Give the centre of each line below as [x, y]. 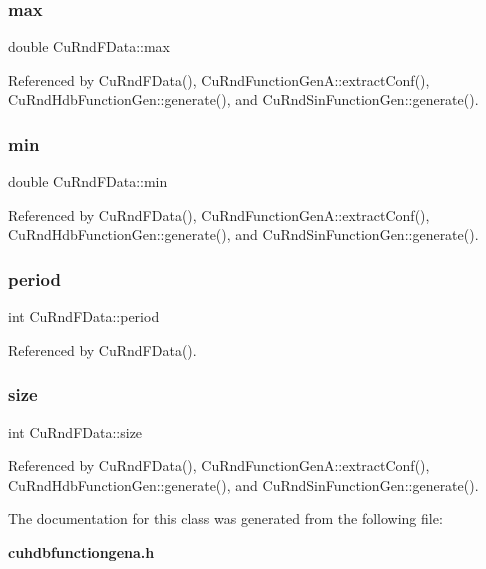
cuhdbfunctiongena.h [81, 552]
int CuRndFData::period [84, 316]
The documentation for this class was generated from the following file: [225, 518]
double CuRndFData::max [89, 46]
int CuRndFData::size [75, 431]
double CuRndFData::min [88, 181]
